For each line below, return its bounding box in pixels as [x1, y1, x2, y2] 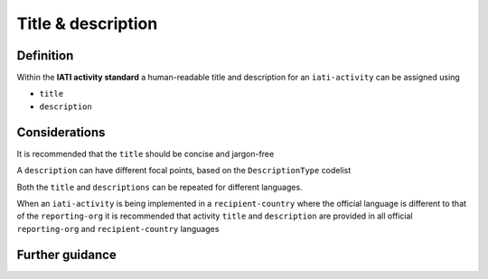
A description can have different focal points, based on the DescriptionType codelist [16, 165, 352, 176]
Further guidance [16, 246, 117, 262]
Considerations [16, 125, 106, 140]
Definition [16, 48, 74, 63]
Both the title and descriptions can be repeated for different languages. [16, 181, 303, 192]
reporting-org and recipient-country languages [16, 223, 220, 234]
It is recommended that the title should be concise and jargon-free [16, 148, 275, 159]
